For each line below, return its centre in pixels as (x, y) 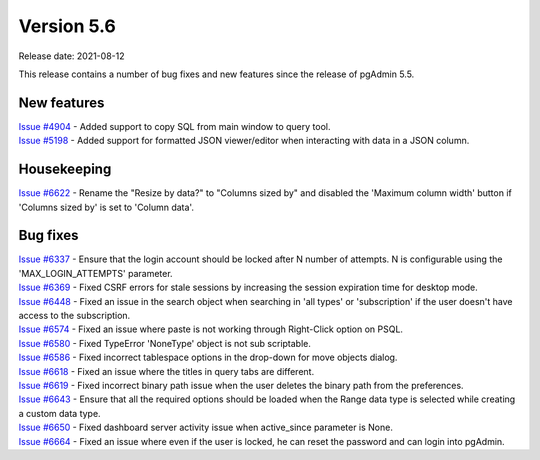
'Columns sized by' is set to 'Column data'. (106, 207)
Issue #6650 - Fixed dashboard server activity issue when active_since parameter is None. (206, 427)
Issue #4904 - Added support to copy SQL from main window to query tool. (174, 126)
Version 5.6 (67, 26)
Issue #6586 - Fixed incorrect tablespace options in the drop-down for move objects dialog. (208, 357)
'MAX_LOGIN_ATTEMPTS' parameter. (96, 273)
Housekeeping (65, 169)
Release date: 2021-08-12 (71, 56)
